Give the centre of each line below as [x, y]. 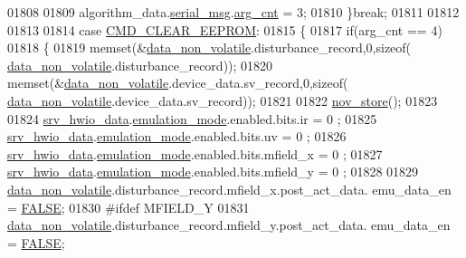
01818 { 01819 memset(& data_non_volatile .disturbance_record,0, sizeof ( [209, 48]
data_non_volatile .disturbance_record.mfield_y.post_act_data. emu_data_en [229, 225]
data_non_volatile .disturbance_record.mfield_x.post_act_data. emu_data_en [229, 189]
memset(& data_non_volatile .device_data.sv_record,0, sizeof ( [178, 83]
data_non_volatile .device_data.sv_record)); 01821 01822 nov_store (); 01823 [223, 100]
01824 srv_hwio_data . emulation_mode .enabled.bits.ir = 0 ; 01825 [192, 118]
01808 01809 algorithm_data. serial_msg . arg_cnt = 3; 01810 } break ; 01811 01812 [233, 12]
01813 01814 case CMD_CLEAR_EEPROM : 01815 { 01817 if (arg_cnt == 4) [225, 29]
